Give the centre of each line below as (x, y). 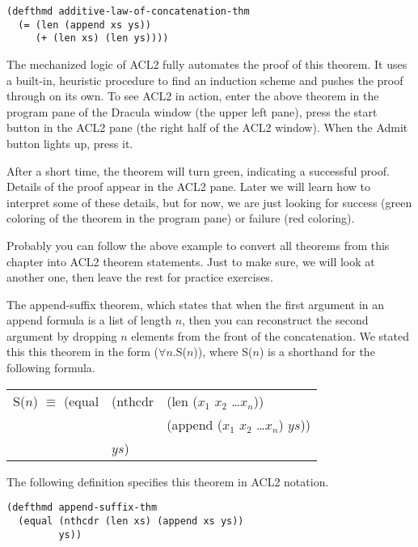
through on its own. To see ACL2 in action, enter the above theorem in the (193, 96)
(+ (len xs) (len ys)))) (102, 38)
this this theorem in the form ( (83, 352)
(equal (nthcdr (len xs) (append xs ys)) (131, 521)
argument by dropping (62, 335)
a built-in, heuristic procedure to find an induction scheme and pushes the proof (205, 80)
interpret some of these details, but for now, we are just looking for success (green (209, 202)
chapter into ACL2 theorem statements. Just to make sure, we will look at (191, 261)
